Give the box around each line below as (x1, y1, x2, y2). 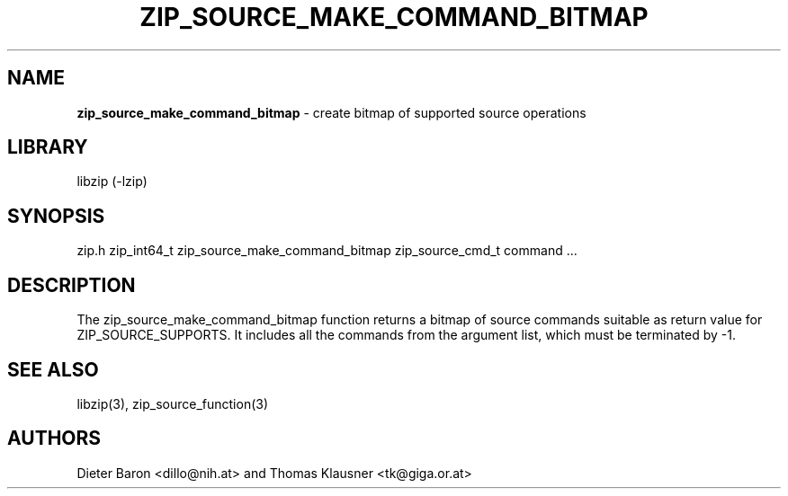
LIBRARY (7, 136, 88, 159)
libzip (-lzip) (76, 173, 148, 190)
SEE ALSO (7, 358, 99, 381)
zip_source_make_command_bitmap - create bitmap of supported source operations (76, 104, 587, 120)
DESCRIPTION (7, 273, 136, 297)
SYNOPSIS (7, 204, 105, 227)
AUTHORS (7, 427, 102, 450)
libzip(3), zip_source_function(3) (76, 395, 269, 412)
